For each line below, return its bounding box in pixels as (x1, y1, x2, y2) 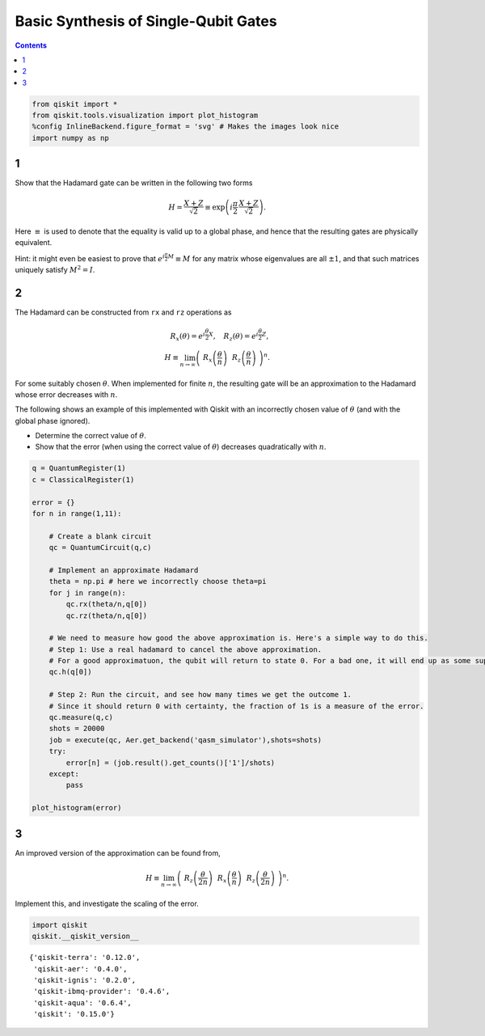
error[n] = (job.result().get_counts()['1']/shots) (65, 758, 276, 767)
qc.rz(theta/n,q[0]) (65, 611, 148, 620)
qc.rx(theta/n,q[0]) (65, 599, 148, 609)
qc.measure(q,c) (48, 713, 113, 722)
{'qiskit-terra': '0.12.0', (29, 953, 141, 962)
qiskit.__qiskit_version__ (32, 932, 139, 941)
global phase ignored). (15, 416, 91, 425)
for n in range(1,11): (32, 510, 122, 518)
